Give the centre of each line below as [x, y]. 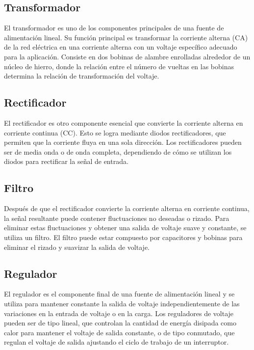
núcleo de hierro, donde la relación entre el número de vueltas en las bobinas [119, 66]
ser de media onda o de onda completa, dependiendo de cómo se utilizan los [118, 151]
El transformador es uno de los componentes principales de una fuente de [114, 28]
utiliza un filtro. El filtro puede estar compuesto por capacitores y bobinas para [123, 237]
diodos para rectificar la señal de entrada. [66, 161]
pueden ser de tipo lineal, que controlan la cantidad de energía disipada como [120, 323]
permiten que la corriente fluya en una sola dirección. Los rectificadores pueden [123, 142]
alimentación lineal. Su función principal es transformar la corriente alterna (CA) [126, 37]
